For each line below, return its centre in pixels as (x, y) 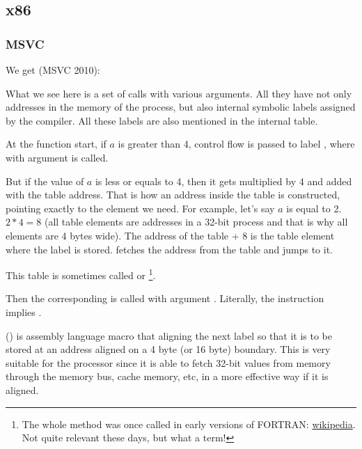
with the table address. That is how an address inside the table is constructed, (173, 195)
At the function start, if (56, 144)
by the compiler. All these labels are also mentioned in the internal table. (162, 120)
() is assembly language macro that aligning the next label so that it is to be (169, 335)
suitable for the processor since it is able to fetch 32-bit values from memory (168, 362)
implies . (24, 312)
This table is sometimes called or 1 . (81, 274)
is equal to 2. (314, 208)
